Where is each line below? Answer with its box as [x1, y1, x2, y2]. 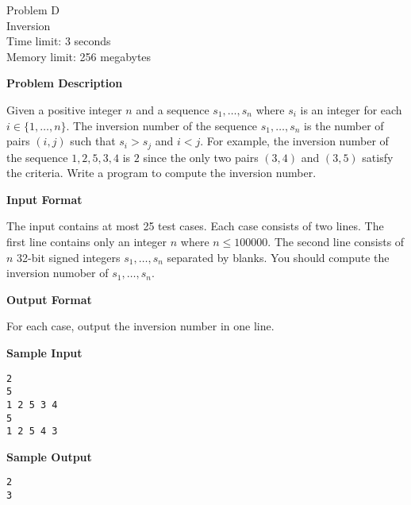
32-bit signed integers [17, 249, 121, 265]
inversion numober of [6, 264, 109, 281]
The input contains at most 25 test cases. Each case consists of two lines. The [6, 218, 384, 234]
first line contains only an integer [6, 233, 167, 249]
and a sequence [136, 101, 209, 118]
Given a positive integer [6, 101, 122, 118]
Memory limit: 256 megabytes [6, 48, 152, 64]
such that [70, 133, 116, 149]
